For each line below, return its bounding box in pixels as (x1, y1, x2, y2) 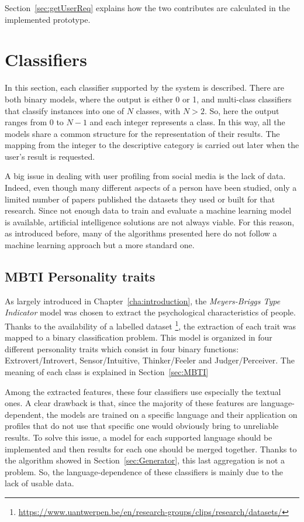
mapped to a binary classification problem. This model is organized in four (5, 331, 272, 344)
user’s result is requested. (5, 150, 95, 162)
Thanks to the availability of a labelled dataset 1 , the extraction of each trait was (5, 318, 296, 332)
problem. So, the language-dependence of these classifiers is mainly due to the (5, 465, 284, 478)
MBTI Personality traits (5, 267, 156, 286)
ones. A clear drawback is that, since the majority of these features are (5, 397, 258, 409)
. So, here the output (204, 104, 279, 116)
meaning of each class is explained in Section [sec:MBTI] (5, 366, 209, 378)
